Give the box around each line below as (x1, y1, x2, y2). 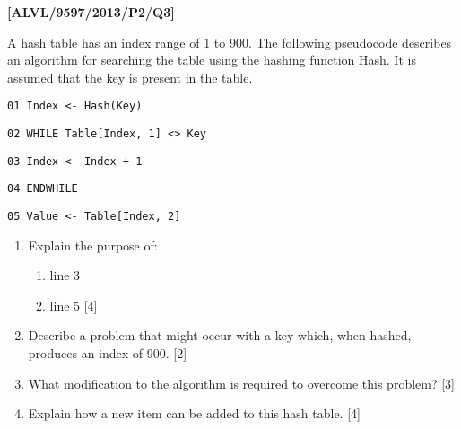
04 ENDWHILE (7, 182, 78, 196)
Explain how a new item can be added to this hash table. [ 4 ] (28, 404, 361, 423)
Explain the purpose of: (28, 235, 158, 254)
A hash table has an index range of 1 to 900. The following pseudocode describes (7, 32, 452, 51)
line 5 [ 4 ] (49, 295, 98, 314)
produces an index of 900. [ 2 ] (28, 344, 187, 363)
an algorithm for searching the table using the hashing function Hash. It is (7, 50, 416, 69)
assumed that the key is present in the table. (7, 67, 253, 86)
